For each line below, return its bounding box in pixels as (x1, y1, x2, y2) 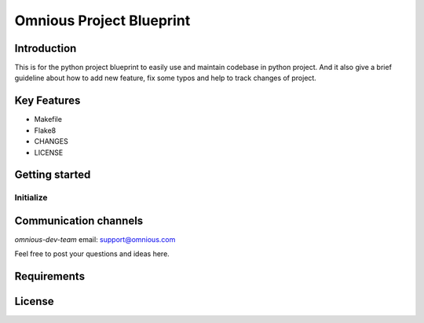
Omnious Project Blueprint (14, 12, 191, 29)
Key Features (14, 94, 81, 108)
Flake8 (34, 126, 57, 135)
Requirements (14, 270, 86, 283)
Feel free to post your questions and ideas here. (14, 249, 170, 259)
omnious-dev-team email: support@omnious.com (14, 235, 176, 244)
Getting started (14, 168, 91, 182)
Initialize (14, 193, 48, 204)
